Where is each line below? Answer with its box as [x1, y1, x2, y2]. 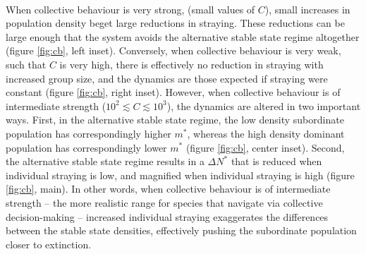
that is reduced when [231, 154, 322, 169]
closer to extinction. [6, 236, 92, 251]
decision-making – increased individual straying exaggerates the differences [6, 209, 329, 224]
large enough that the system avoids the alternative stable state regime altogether [6, 29, 360, 44]
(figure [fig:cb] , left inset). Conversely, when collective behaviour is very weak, [6, 43, 341, 58]
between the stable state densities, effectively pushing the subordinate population [6, 223, 357, 238]
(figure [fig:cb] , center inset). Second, [185, 140, 345, 155]
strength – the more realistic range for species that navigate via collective [6, 195, 323, 210]
